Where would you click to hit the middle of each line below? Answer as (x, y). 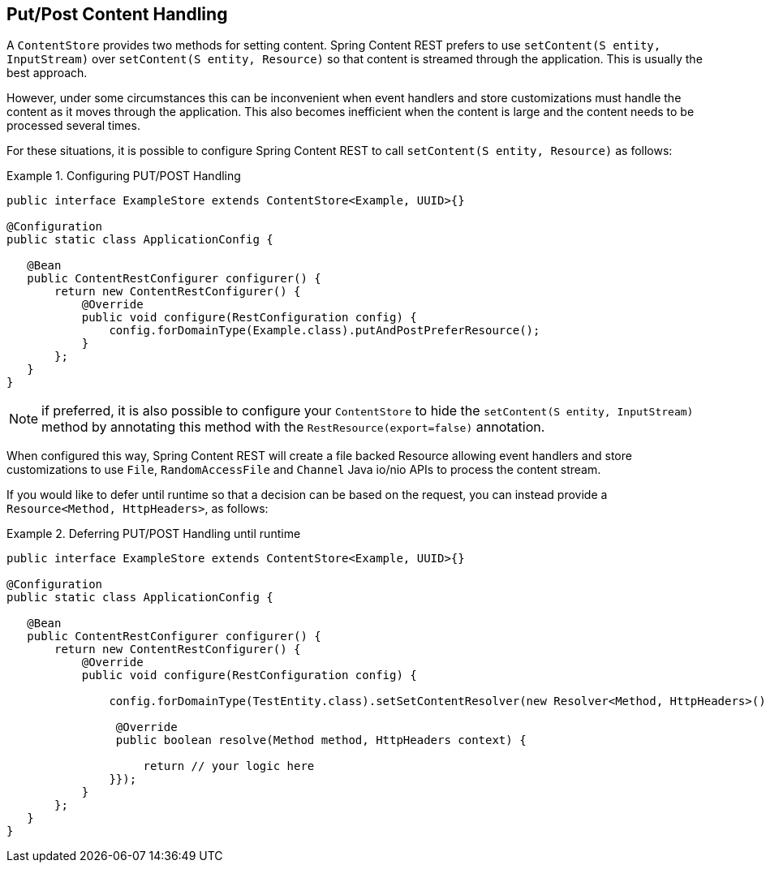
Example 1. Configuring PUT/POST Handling (124, 176)
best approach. (47, 73)
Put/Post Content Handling (117, 14)
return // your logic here (229, 766)
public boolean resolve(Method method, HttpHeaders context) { (321, 740)
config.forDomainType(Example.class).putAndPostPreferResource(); (325, 331)
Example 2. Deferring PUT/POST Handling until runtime (154, 534)
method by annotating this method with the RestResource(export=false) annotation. (293, 427)
